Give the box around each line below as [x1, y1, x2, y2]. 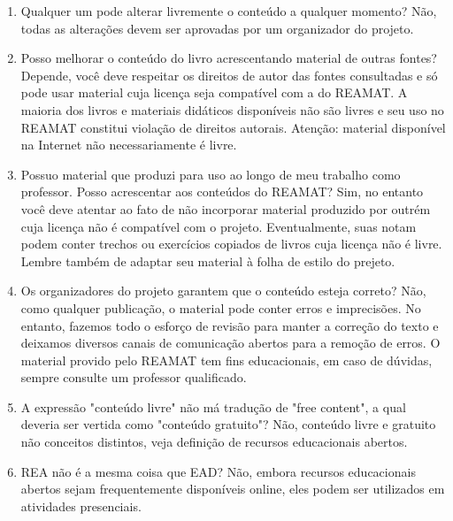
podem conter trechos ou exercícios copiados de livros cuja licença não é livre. [20, 234, 442, 253]
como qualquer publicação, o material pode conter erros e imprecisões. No [20, 298, 421, 317]
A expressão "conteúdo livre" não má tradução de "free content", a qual [20, 397, 406, 416]
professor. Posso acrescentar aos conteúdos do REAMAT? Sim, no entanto [20, 182, 424, 201]
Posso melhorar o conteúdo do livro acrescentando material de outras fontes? [20, 49, 437, 67]
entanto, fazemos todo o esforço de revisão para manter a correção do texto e [20, 316, 439, 334]
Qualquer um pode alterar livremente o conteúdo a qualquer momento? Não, [20, 2, 437, 19]
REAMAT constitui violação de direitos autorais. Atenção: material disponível [20, 118, 446, 136]
